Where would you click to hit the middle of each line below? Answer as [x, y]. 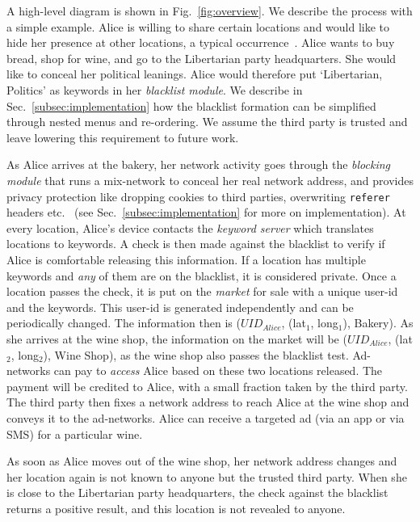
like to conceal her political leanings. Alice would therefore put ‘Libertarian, [195, 74]
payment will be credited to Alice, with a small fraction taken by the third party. [207, 386]
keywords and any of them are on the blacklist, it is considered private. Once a [202, 275]
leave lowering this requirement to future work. [123, 137]
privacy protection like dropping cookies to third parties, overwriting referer [198, 196]
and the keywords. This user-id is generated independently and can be [180, 307]
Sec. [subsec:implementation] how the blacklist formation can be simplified [191, 105]
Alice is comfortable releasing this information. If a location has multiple [186, 259]
